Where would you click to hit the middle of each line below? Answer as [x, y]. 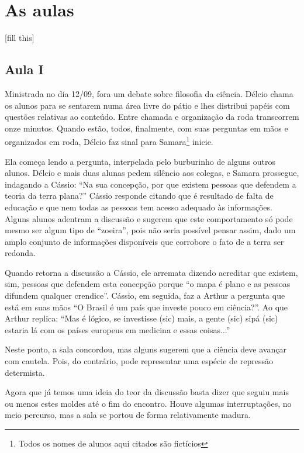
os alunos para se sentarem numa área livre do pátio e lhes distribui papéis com [147, 105]
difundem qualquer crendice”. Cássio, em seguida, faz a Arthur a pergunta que [145, 295]
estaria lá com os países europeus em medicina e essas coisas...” [118, 329]
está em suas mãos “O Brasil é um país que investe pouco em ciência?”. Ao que [146, 307]
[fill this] [20, 38]
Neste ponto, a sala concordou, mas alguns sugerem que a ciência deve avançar [146, 349]
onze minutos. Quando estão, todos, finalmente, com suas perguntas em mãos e [146, 128]
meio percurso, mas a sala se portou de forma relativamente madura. [128, 415]
